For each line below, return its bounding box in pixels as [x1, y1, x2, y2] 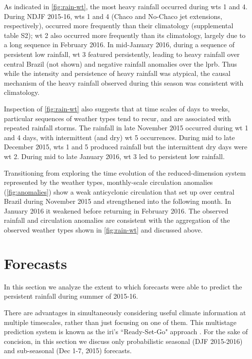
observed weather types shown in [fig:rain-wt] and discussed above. [4, 225, 203, 235]
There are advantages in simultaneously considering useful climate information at [4, 307, 246, 317]
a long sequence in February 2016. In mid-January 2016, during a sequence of [4, 39, 234, 50]
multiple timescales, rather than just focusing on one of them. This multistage [4, 317, 237, 327]
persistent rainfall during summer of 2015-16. [4, 291, 138, 301]
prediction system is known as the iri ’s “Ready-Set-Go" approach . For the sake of [4, 326, 248, 337]
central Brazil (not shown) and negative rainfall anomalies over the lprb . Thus [4, 58, 237, 69]
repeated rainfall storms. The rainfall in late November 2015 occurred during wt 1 [4, 123, 249, 133]
